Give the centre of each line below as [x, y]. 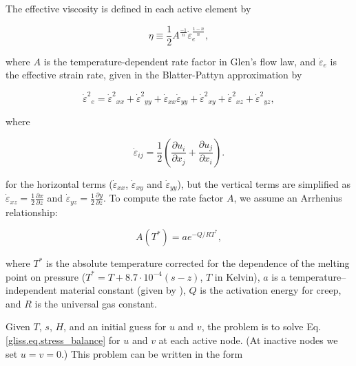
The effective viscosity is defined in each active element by [128, 8]
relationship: [32, 212]
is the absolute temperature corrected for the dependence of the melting [198, 263]
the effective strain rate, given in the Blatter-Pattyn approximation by [154, 75]
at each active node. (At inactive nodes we [248, 340]
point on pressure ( [46, 276]
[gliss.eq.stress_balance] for [63, 340]
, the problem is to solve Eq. [261, 326]
